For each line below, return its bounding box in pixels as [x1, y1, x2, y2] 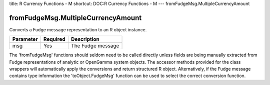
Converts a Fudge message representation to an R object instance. [9, 26, 147, 32]
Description [70, 36, 99, 43]
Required [43, 36, 66, 43]
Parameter [12, 36, 38, 43]
